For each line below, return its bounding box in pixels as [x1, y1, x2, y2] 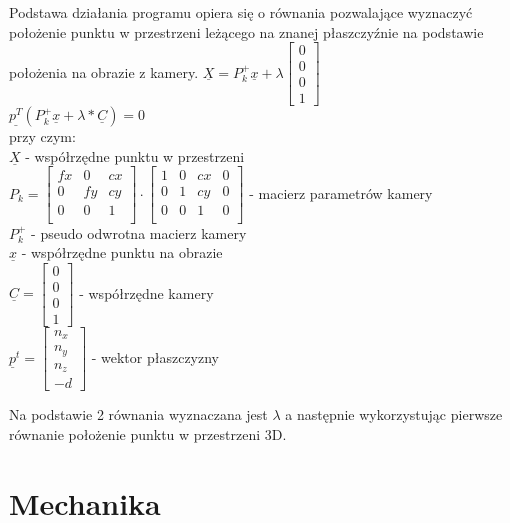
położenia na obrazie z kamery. [9, 61, 199, 82]
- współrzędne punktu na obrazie [21, 242, 223, 263]
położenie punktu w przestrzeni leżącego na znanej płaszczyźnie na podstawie [9, 21, 484, 42]
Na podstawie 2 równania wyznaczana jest [9, 404, 268, 425]
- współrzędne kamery [79, 282, 214, 303]
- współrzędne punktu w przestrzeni [25, 145, 245, 166]
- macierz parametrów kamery [249, 182, 433, 203]
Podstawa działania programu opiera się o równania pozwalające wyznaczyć [9, 2, 473, 22]
